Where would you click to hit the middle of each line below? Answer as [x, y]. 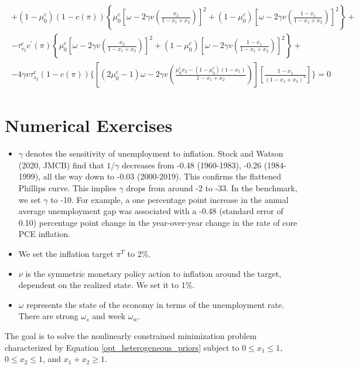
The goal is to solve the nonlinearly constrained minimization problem [131, 335]
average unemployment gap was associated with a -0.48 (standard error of [151, 211]
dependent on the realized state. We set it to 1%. [107, 285]
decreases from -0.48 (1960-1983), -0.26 [192, 165]
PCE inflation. [45, 234]
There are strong [48, 316]
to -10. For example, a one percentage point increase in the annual [170, 199]
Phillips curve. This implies [67, 188]
